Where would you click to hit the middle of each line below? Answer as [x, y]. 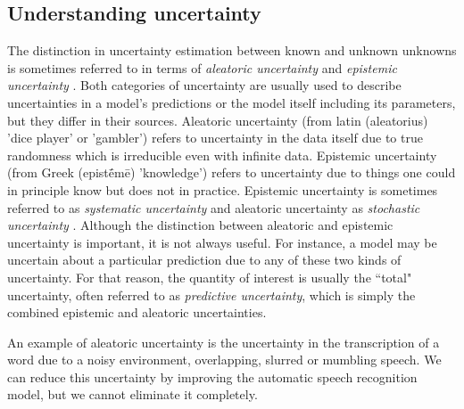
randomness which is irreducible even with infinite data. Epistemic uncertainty [222, 155]
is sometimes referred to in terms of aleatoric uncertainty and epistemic [202, 67]
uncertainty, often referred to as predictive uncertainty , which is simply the [211, 294]
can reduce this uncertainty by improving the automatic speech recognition [212, 376]
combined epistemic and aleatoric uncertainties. [137, 312]
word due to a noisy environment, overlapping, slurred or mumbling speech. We [224, 360]
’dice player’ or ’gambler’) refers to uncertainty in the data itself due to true [215, 138]
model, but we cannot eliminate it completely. [133, 394]
